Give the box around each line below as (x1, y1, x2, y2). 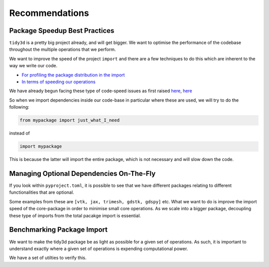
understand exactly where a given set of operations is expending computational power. (9, 246, 188, 252)
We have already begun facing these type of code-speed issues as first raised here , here (9, 88, 193, 94)
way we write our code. (9, 63, 58, 69)
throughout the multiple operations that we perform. (9, 46, 116, 52)
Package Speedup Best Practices (9, 26, 115, 35)
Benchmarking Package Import (9, 226, 108, 234)
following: (9, 104, 29, 110)
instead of (9, 130, 30, 136)
